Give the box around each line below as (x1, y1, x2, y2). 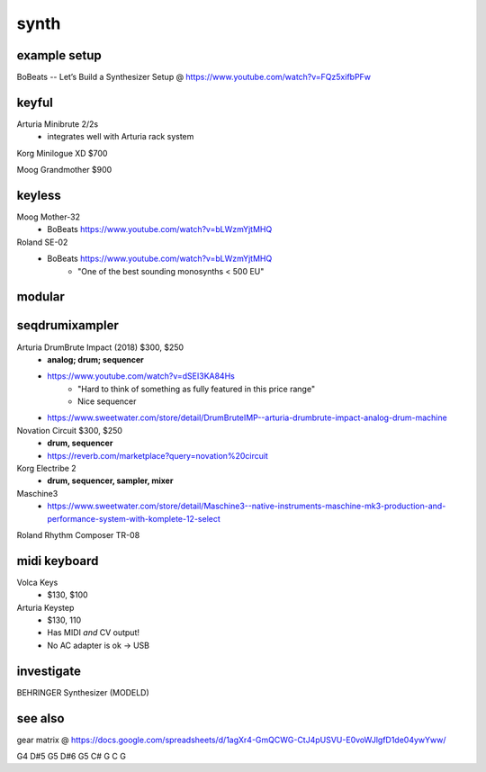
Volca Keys (16, 577, 58, 588)
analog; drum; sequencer (47, 354, 144, 364)
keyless (16, 187, 62, 202)
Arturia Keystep (16, 602, 75, 613)
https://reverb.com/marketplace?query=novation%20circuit (47, 450, 269, 461)
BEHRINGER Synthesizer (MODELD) (16, 687, 150, 697)
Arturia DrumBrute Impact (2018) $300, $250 (16, 342, 184, 353)
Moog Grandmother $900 (16, 165, 112, 175)
